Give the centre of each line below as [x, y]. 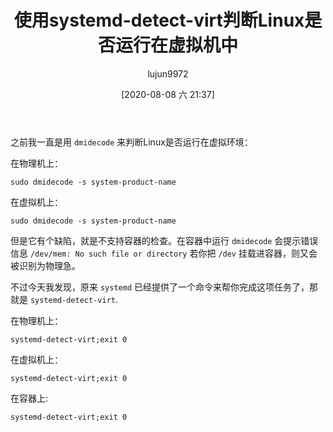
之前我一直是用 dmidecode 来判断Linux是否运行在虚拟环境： [131, 142]
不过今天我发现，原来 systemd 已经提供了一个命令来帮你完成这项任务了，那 [164, 287]
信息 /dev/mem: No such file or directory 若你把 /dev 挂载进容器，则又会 [164, 253]
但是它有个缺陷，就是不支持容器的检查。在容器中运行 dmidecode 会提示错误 [164, 240]
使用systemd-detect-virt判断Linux [159, 20]
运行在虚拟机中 [176, 45]
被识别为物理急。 [45, 265]
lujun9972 [168, 73]
